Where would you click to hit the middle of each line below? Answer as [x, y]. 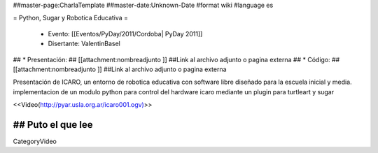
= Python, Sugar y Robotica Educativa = [71, 18]
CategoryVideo [35, 141]
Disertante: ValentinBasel [84, 44]
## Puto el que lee [53, 125]
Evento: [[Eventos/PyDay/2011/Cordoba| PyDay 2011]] [125, 34]
